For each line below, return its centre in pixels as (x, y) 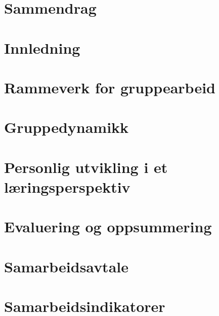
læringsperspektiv (67, 186)
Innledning (42, 47)
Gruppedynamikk (67, 127)
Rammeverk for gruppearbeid (110, 87)
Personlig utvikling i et (86, 167)
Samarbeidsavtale (66, 266)
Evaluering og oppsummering (108, 226)
